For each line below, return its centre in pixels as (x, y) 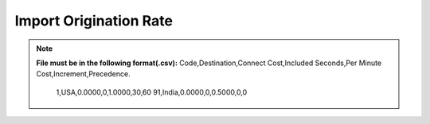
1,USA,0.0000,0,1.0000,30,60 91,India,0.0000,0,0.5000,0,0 (152, 92)
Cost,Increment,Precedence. (83, 74)
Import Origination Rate (94, 21)
